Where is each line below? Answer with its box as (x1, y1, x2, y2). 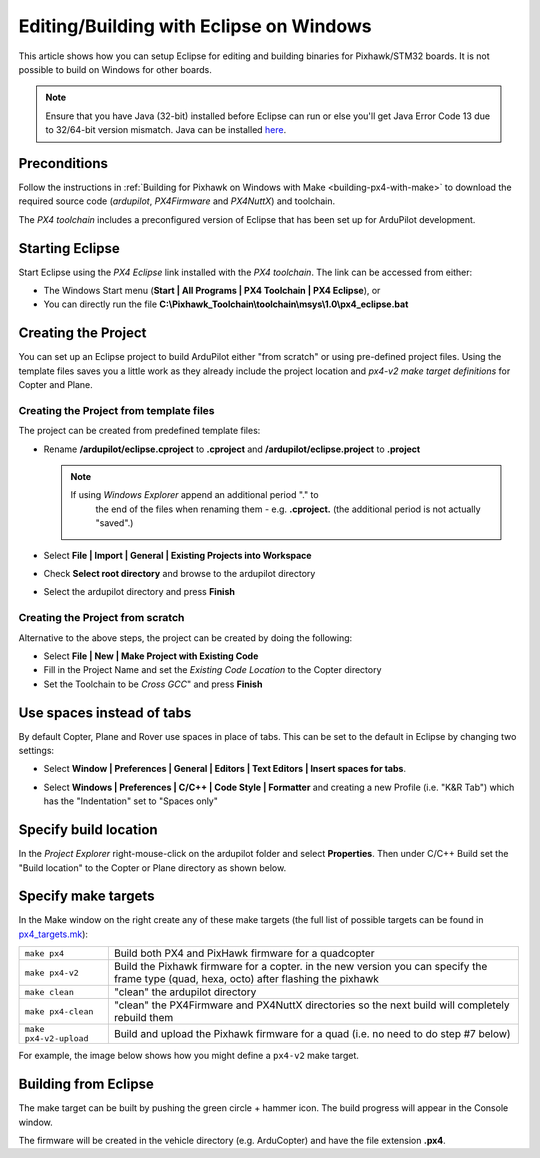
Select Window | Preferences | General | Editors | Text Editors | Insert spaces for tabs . (43, 763, 407, 775)
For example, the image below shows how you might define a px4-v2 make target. (18, 1050, 360, 1062)
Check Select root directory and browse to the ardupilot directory (43, 568, 316, 580)
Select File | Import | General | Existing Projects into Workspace (43, 549, 312, 561)
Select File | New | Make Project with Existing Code (43, 650, 259, 662)
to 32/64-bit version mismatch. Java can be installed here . (45, 124, 287, 136)
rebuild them (113, 1011, 174, 1025)
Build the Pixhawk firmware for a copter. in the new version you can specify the (113, 960, 488, 974)
